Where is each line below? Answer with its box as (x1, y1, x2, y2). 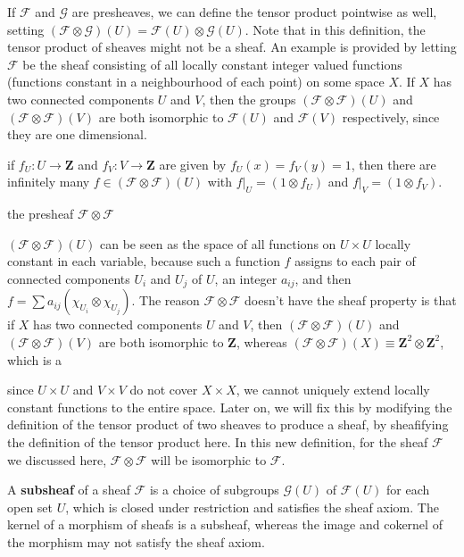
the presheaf (7, 204, 74, 223)
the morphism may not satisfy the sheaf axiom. (7, 532, 265, 551)
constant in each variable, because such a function (7, 252, 280, 270)
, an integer (214, 269, 278, 287)
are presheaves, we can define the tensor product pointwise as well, (71, 3, 437, 21)
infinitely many (7, 172, 90, 191)
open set (7, 497, 54, 516)
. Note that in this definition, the (244, 20, 426, 38)
